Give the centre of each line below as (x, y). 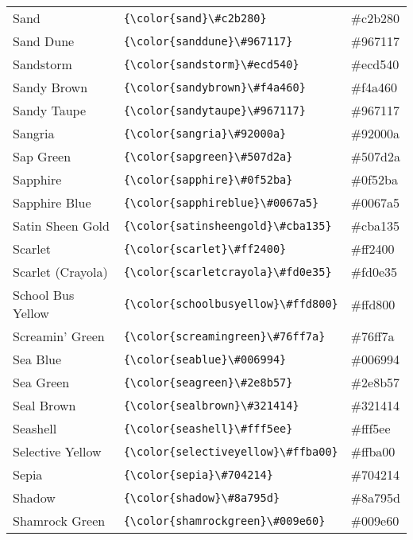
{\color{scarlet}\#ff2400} (205, 249)
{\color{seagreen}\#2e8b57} (208, 382)
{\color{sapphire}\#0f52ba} (208, 179)
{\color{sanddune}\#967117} (208, 41)
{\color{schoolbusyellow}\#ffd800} (231, 304)
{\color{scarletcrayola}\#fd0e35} (228, 272)
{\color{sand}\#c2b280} (195, 18)
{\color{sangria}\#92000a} (205, 133)
